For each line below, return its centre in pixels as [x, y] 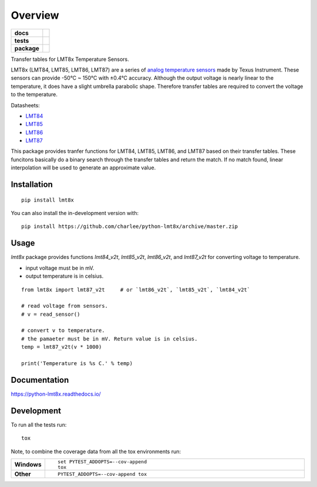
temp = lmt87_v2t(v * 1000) [62, 347]
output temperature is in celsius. [65, 276]
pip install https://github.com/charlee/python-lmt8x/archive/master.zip [130, 227]
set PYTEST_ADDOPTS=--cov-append [102, 462]
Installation [32, 185]
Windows [28, 464]
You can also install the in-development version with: [75, 213]
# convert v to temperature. [63, 331]
